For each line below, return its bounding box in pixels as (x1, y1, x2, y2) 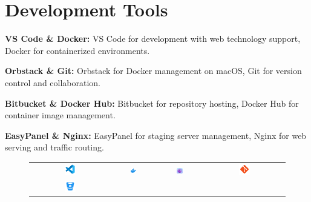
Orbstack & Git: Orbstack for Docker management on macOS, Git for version (5, 64, 302, 77)
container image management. (5, 109, 116, 121)
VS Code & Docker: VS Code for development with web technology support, (5, 32, 301, 45)
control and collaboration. (5, 76, 101, 89)
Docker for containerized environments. (5, 44, 150, 56)
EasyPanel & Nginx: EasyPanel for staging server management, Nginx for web (5, 129, 307, 141)
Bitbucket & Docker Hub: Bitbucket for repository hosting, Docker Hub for (5, 96, 299, 109)
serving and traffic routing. (5, 141, 104, 153)
